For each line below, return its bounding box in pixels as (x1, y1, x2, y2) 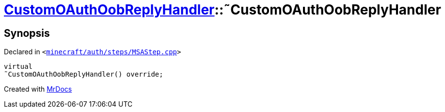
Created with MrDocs (4, 85, 72, 94)
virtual (4, 63, 33, 71)
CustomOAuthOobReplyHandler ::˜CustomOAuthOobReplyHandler (4, 1, 441, 18)
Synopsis (4, 27, 50, 39)
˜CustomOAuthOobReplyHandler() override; (4, 70, 163, 79)
